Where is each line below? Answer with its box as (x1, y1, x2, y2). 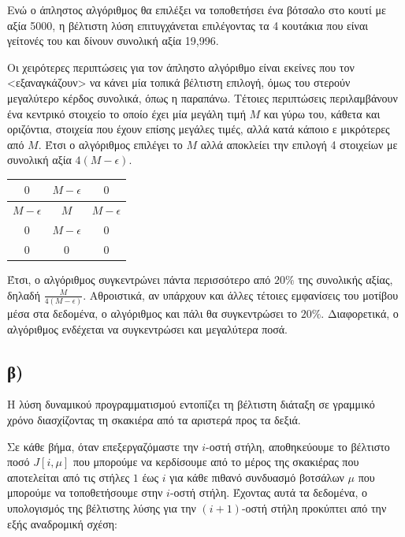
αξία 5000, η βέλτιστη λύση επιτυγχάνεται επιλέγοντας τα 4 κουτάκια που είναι (7, 17, 369, 33)
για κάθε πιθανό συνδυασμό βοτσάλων (169, 468, 344, 485)
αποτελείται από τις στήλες (7, 468, 130, 485)
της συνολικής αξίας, (298, 271, 393, 288)
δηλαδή (7, 286, 40, 303)
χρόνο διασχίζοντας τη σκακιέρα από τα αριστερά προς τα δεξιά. (7, 411, 301, 427)
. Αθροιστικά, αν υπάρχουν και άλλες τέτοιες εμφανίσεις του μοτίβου (83, 286, 399, 303)
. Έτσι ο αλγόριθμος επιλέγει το (38, 136, 183, 152)
